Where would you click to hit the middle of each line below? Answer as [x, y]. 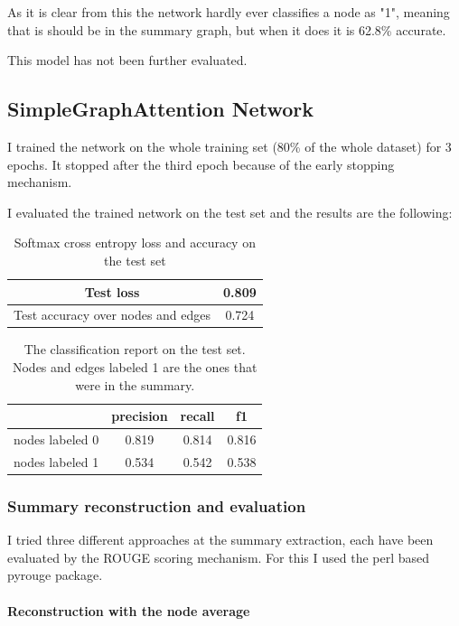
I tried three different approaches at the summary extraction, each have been [220, 540]
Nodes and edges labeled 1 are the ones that [135, 367]
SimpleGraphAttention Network [160, 109]
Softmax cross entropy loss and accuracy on [135, 243]
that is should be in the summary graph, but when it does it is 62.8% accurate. [227, 29]
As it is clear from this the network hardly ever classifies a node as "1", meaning [229, 12]
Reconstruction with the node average [129, 610]
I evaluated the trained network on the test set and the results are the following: [230, 212]
